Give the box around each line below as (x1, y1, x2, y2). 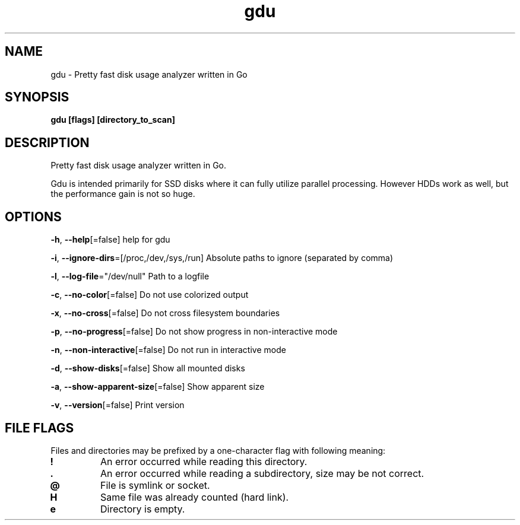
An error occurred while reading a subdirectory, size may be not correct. (100, 467, 424, 479)
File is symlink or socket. (100, 479, 210, 491)
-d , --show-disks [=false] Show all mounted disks (50, 363, 245, 374)
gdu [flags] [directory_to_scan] (50, 114, 175, 125)
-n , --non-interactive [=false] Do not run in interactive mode (50, 345, 286, 355)
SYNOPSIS (5, 90, 69, 105)
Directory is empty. (100, 502, 185, 515)
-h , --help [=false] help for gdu (50, 234, 170, 245)
